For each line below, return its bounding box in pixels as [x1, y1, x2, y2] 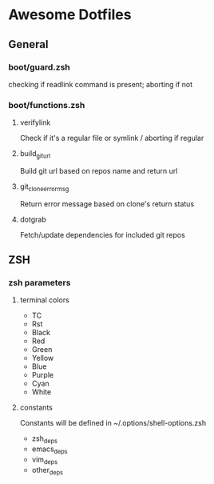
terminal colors [19, 295, 69, 305]
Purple [31, 370, 54, 380]
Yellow [31, 354, 54, 363]
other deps [31, 465, 64, 477]
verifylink [19, 118, 51, 127]
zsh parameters [8, 278, 71, 289]
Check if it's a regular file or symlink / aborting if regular [19, 134, 204, 143]
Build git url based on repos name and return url [19, 166, 178, 175]
